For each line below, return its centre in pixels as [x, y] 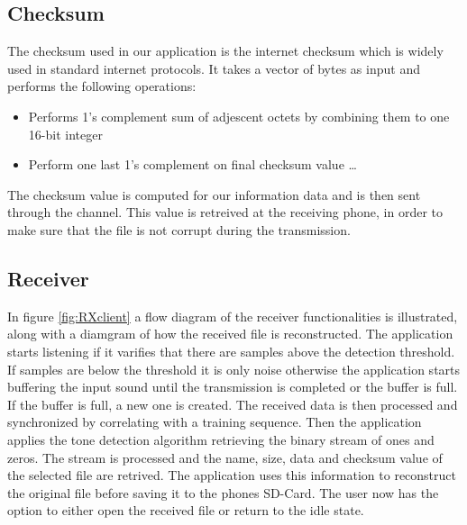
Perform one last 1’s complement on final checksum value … [192, 164]
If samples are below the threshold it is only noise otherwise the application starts [234, 369]
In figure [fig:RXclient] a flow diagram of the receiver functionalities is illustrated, [233, 316]
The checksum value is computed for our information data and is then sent [214, 194]
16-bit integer [65, 134]
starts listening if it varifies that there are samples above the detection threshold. [231, 351]
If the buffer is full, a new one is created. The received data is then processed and [233, 404]
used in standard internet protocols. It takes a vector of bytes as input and [214, 68]
